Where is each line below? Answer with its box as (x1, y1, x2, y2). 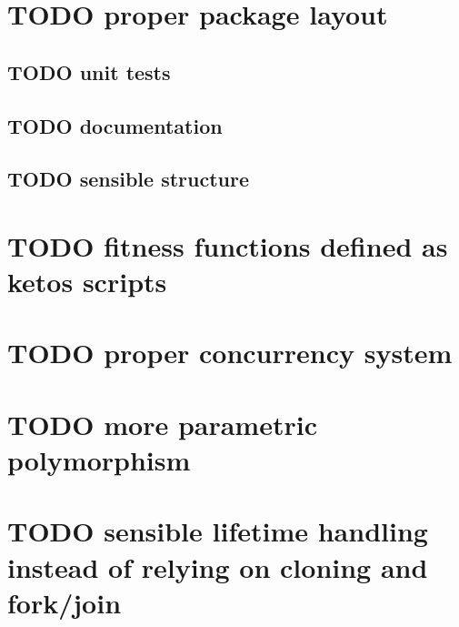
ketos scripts (7, 263, 167, 300)
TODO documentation (7, 111, 223, 139)
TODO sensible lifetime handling (7, 512, 428, 550)
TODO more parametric (7, 405, 317, 442)
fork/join (7, 583, 122, 621)
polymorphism (7, 441, 191, 479)
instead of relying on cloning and (7, 548, 428, 585)
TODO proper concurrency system (7, 334, 453, 371)
